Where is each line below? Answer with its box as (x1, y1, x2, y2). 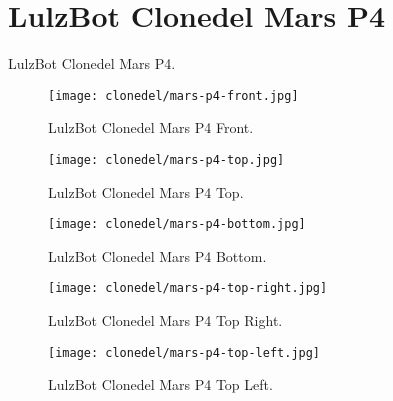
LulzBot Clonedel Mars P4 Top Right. (48, 310, 283, 331)
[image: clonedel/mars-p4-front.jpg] (48, 88, 299, 103)
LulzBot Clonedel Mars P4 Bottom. (48, 245, 267, 266)
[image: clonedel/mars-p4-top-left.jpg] (48, 345, 321, 360)
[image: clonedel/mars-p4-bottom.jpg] (48, 217, 306, 232)
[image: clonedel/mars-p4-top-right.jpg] (48, 281, 328, 296)
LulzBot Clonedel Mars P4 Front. (48, 117, 254, 138)
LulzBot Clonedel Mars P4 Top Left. (48, 374, 273, 395)
